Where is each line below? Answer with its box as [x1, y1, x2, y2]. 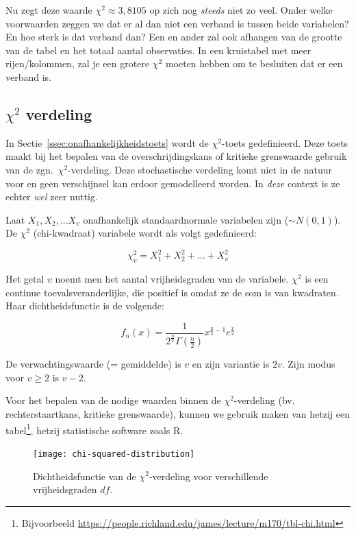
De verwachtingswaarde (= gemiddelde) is [5, 357, 181, 371]
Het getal [5, 272, 44, 286]
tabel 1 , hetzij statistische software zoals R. [5, 420, 183, 437]
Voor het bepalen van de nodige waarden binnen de [5, 393, 221, 407]
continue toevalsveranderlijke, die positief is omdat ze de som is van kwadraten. [5, 285, 339, 299]
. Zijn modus [281, 357, 335, 371]
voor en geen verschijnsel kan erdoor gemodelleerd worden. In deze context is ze [5, 176, 340, 190]
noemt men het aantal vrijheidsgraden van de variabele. [55, 272, 289, 286]
